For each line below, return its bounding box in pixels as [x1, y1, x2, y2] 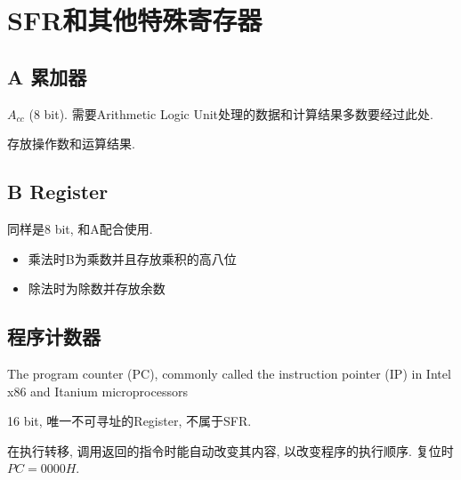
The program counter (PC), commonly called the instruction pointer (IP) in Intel [7, 364, 451, 382]
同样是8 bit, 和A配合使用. [7, 219, 153, 237]
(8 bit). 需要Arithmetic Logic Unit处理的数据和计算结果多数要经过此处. [28, 104, 433, 123]
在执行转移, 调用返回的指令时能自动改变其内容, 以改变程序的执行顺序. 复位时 [7, 441, 454, 460]
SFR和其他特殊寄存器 [7, 2, 263, 38]
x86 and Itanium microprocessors [7, 381, 188, 400]
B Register [7, 178, 109, 205]
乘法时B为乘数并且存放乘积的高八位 [28, 249, 237, 268]
